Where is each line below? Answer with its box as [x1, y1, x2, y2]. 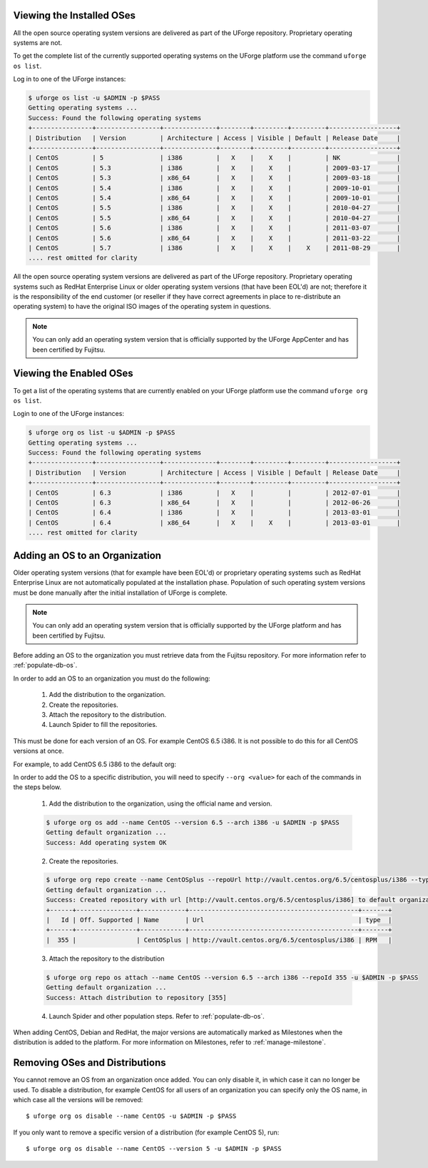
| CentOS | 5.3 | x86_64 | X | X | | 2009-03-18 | [28, 174, 401, 182]
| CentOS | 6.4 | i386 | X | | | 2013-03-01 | [28, 508, 401, 517]
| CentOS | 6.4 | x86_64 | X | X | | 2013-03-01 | [28, 518, 401, 527]
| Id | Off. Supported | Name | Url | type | [46, 916, 392, 924]
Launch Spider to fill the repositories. [49, 721, 158, 729]
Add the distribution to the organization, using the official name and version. [49, 799, 272, 808]
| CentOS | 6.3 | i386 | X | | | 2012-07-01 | [28, 488, 401, 497]
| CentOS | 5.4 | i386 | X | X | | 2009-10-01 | [28, 184, 401, 192]
